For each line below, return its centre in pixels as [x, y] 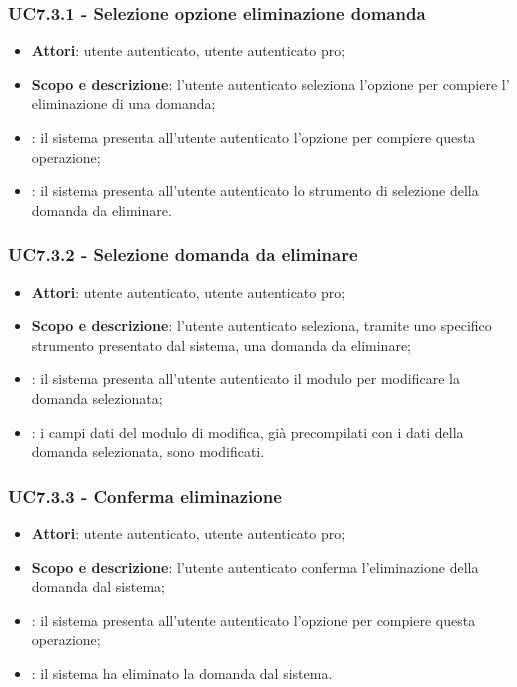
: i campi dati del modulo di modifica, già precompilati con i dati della [247, 431]
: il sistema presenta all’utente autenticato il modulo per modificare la [245, 378]
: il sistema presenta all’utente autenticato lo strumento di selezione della [255, 190]
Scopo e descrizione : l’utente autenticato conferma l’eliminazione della [255, 566]
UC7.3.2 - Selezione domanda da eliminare [183, 254]
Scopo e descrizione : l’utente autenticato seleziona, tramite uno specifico [261, 325]
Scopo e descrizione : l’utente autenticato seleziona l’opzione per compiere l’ [270, 83]
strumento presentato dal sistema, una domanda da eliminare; [221, 344]
